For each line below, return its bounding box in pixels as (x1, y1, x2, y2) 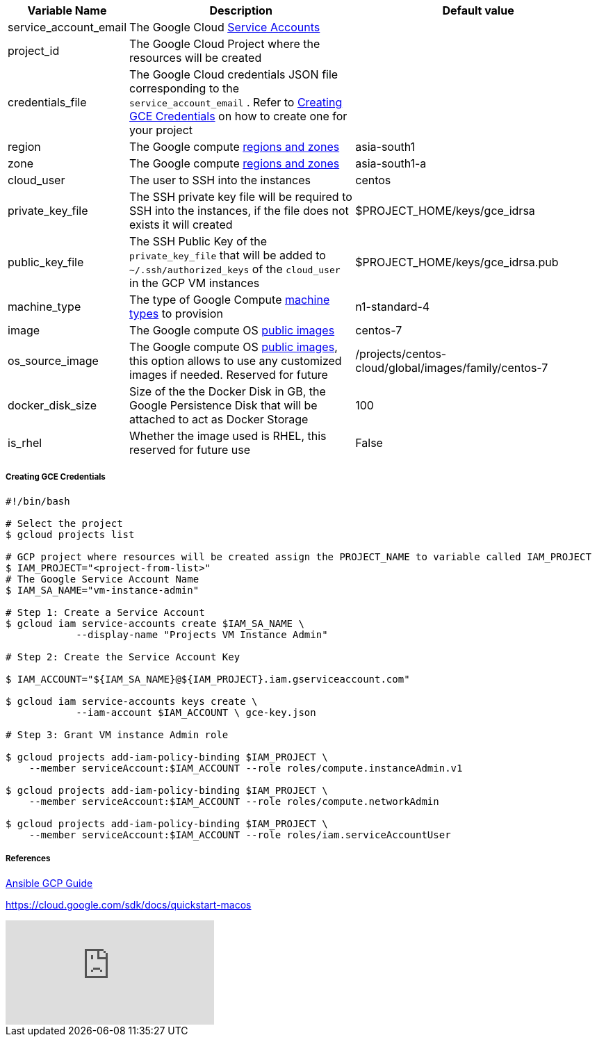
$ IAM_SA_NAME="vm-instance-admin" (6, 584, 199, 596)
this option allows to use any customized (129, 354, 342, 368)
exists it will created (129, 218, 233, 231)
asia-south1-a (355, 156, 427, 170)
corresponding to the (129, 81, 240, 95)
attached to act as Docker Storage (129, 412, 309, 426)
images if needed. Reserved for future (129, 368, 328, 382)
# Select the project (6, 517, 123, 529)
